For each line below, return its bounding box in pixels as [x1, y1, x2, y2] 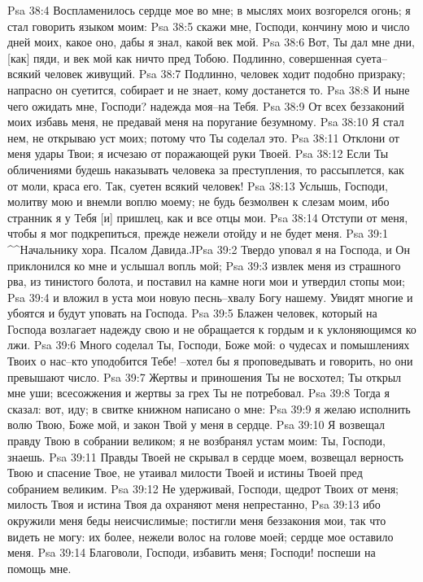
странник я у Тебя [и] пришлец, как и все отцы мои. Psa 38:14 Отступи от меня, [7, 208, 408, 225]
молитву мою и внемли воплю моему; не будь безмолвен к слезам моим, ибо [7, 193, 390, 210]
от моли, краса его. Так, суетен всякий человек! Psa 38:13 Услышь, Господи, [7, 177, 388, 194]
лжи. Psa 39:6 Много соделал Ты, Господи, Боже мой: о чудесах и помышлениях [7, 336, 410, 353]
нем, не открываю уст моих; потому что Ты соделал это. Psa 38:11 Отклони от [7, 129, 399, 146]
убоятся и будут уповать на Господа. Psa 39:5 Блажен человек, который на [7, 304, 377, 322]
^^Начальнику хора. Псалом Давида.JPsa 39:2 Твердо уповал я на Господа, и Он [7, 240, 410, 257]
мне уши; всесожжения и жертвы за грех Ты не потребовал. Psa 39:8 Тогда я [7, 384, 390, 401]
